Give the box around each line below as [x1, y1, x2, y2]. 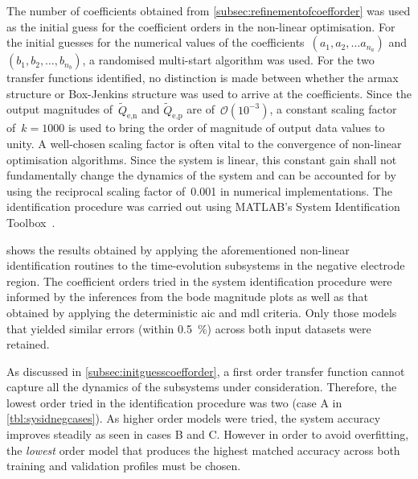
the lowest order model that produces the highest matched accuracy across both [6, 441, 400, 458]
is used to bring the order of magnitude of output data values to [68, 119, 385, 136]
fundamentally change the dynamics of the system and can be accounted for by [6, 167, 396, 184]
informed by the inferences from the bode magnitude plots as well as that [6, 288, 368, 305]
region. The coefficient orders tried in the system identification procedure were [6, 272, 392, 289]
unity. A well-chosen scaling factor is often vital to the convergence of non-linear [6, 134, 402, 151]
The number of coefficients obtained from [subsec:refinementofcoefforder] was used [6, 2, 411, 19]
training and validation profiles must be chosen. [6, 457, 241, 474]
